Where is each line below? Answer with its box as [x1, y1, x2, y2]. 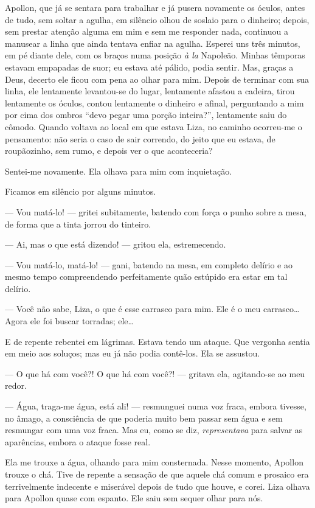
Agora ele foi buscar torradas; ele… [5, 315, 134, 327]
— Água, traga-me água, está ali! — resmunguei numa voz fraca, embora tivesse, [5, 400, 306, 412]
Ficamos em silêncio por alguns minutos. [5, 185, 156, 198]
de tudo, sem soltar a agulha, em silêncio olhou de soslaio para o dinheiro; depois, [5, 13, 310, 26]
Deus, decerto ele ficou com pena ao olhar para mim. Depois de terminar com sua [5, 72, 310, 85]
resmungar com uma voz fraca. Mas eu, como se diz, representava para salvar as [5, 423, 303, 436]
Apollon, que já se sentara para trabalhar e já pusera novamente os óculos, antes [5, 1, 305, 13]
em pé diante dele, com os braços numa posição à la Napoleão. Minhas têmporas [5, 49, 305, 61]
